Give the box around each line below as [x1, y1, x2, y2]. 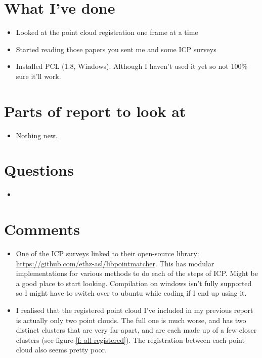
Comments [4, 219, 80, 240]
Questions [4, 160, 74, 180]
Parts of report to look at [4, 100, 186, 121]
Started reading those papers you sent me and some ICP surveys [16, 44, 216, 54]
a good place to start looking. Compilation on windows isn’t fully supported [16, 277, 252, 288]
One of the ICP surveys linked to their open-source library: [16, 248, 199, 259]
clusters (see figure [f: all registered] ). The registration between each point [16, 334, 245, 345]
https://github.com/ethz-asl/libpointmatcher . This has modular [16, 258, 214, 268]
